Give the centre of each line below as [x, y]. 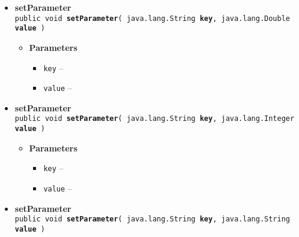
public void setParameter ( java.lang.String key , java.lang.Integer [155, 119]
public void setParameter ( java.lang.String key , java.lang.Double [153, 18]
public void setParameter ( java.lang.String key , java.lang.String [153, 219]
